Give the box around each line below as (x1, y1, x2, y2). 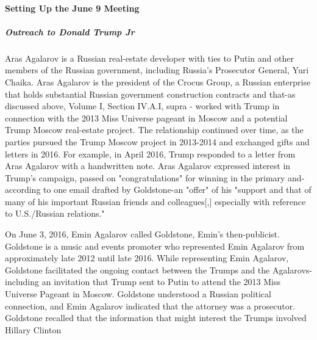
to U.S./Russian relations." (5, 207, 105, 220)
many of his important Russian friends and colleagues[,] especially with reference (5, 195, 306, 208)
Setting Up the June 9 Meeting (5, 1, 140, 14)
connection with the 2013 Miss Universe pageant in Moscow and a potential (5, 111, 288, 124)
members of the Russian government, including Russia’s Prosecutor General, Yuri (5, 63, 309, 76)
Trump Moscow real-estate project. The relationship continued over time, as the (5, 123, 304, 136)
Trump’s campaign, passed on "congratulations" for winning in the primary (5, 171, 285, 184)
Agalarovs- (272, 263, 313, 276)
